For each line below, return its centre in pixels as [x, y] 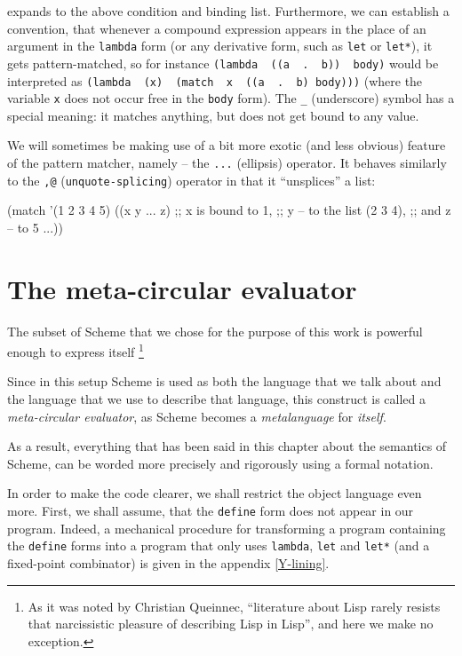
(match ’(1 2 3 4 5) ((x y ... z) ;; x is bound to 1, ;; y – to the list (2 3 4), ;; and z [229, 210]
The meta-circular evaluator [182, 288]
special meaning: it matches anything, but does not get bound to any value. [213, 115]
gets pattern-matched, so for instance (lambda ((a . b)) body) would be [223, 63]
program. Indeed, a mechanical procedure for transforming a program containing [227, 528]
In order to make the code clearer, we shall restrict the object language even [215, 493]
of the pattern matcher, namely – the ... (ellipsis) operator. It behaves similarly [227, 162]
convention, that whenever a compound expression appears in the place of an [217, 28]
